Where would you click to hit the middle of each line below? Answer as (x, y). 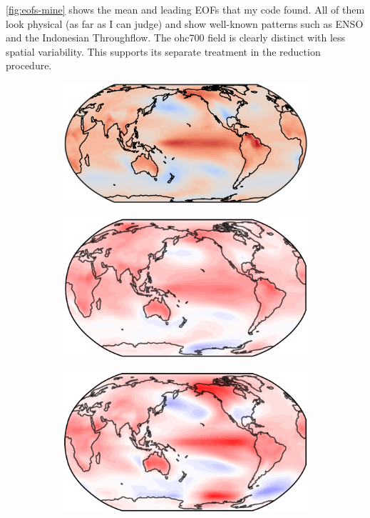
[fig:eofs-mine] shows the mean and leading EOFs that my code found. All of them (185, 9)
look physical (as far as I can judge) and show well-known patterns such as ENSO (185, 23)
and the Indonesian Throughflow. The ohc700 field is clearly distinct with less (176, 38)
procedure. (29, 65)
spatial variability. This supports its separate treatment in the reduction (163, 51)
